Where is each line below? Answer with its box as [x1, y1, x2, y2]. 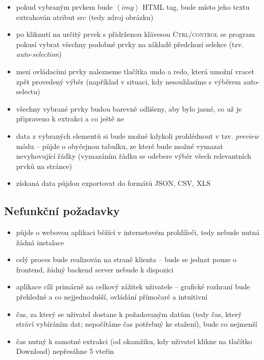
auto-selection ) [16, 49, 62, 59]
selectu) [16, 86, 40, 97]
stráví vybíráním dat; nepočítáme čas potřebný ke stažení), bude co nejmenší [16, 319, 257, 329]
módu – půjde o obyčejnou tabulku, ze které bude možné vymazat [16, 140, 223, 151]
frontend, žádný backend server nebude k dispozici [16, 264, 174, 274]
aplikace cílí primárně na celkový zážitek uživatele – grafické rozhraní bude [16, 281, 250, 292]
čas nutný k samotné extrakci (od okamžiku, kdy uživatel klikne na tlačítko [16, 335, 252, 346]
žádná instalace [16, 237, 64, 247]
